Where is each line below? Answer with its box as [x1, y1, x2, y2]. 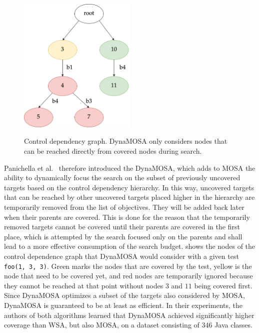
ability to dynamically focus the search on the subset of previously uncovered [4, 172, 240, 183]
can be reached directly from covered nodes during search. [24, 146, 202, 156]
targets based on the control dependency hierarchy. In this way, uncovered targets [4, 182, 254, 192]
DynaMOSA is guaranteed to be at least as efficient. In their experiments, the [4, 300, 242, 310]
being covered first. [194, 280, 252, 290]
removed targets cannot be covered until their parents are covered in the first [4, 221, 240, 232]
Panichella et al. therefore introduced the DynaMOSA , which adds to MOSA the [4, 162, 255, 173]
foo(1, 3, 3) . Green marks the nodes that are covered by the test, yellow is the [4, 260, 252, 271]
